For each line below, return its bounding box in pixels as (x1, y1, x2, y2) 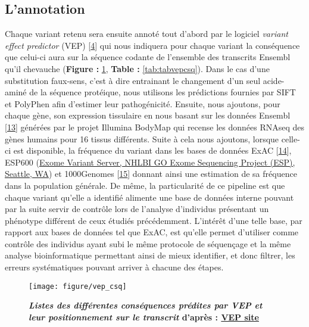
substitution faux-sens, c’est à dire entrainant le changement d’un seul (5, 74, 261, 86)
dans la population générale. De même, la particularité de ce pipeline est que (5, 179, 285, 191)
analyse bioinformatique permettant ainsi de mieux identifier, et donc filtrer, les (5, 249, 295, 261)
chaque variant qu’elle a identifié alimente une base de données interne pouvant (5, 191, 294, 203)
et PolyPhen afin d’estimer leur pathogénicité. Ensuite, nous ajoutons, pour (5, 97, 280, 110)
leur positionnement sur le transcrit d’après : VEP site (29, 310, 259, 323)
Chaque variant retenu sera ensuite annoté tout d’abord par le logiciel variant (5, 27, 288, 40)
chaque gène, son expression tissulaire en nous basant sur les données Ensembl (5, 109, 291, 122)
